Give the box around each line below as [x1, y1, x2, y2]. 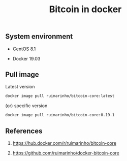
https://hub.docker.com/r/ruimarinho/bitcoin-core [12, 140, 117, 146]
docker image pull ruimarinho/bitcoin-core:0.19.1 [5, 113, 115, 118]
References [5, 126, 43, 135]
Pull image [5, 70, 39, 79]
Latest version [5, 84, 35, 90]
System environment [5, 32, 73, 41]
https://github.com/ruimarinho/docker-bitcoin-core [12, 150, 119, 156]
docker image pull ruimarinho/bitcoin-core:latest [5, 93, 115, 99]
